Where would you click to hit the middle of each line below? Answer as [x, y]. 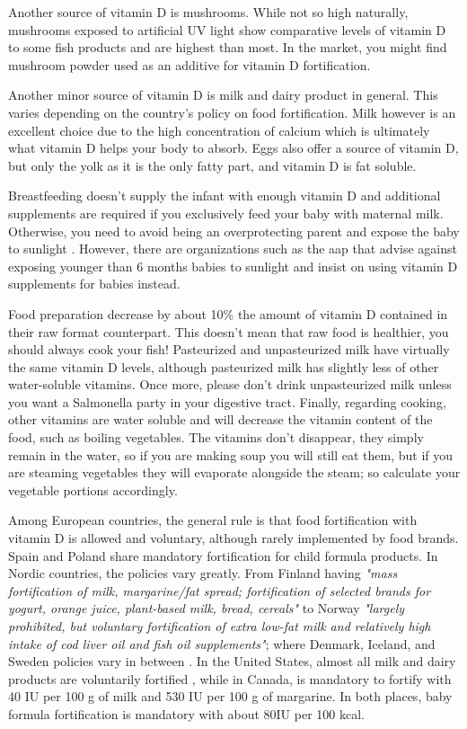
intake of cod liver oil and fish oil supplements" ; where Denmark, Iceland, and [222, 643]
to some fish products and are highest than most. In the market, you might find [228, 47]
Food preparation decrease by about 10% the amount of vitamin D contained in [228, 313]
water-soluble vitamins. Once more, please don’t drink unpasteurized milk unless [230, 384]
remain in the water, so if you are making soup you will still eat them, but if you [231, 454]
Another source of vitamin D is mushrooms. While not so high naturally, [208, 12]
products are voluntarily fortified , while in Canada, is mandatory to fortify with [230, 678]
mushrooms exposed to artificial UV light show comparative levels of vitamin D [227, 29]
